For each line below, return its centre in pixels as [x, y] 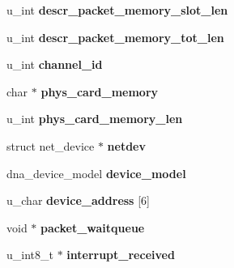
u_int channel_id [55, 64]
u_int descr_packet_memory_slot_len [117, 10]
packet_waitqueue [93, 227]
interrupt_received [121, 255]
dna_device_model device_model [96, 173]
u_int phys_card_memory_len [95, 119]
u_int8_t [30, 255]
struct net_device [51, 145]
